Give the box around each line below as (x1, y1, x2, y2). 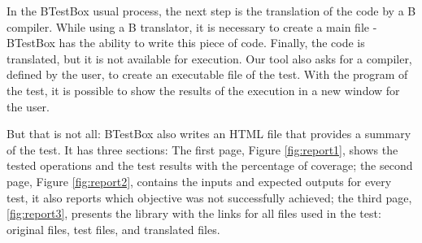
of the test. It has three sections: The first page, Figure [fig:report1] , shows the (7, 141, 398, 158)
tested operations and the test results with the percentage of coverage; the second (7, 157, 413, 174)
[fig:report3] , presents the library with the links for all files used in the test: (7, 205, 381, 222)
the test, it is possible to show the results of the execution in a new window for (7, 81, 400, 98)
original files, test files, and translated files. (7, 220, 220, 237)
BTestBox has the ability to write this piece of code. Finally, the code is (7, 34, 365, 51)
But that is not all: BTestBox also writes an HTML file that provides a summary (7, 125, 411, 142)
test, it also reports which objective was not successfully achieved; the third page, (7, 189, 412, 206)
